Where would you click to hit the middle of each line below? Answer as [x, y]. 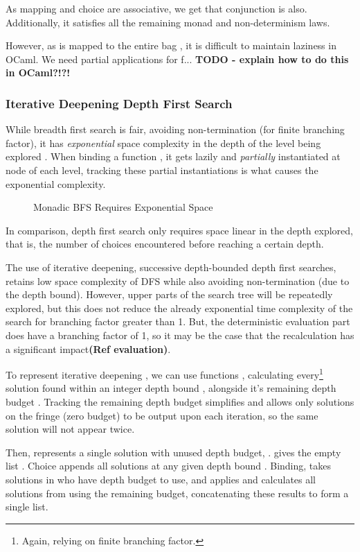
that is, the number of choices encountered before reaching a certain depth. [165, 244]
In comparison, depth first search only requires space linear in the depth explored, [179, 230]
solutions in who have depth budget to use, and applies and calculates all [161, 479]
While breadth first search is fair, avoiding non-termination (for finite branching [175, 129]
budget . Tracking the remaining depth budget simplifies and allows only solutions [180, 401]
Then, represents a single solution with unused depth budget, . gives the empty [173, 452]
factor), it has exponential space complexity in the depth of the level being [163, 143]
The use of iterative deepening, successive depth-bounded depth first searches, [171, 267]
